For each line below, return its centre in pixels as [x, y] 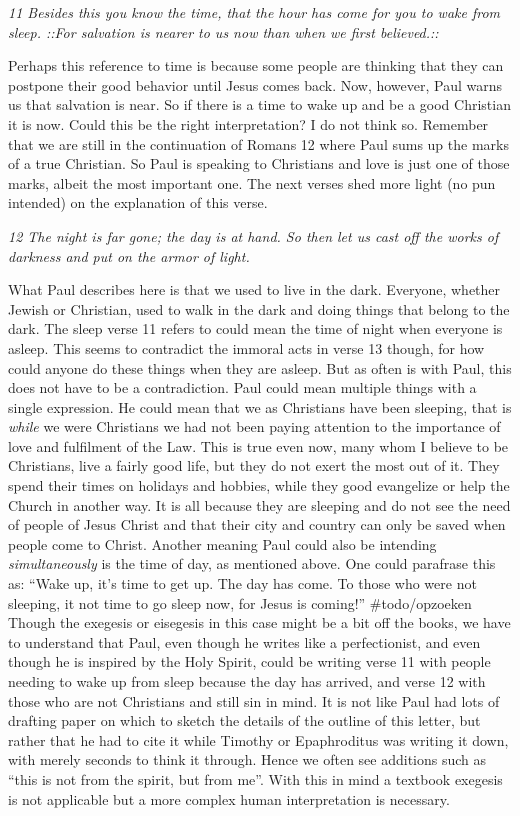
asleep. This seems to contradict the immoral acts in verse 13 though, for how [246, 347]
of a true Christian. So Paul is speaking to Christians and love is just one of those [259, 163]
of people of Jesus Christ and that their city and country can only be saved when [257, 524]
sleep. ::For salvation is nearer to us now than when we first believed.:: [223, 31]
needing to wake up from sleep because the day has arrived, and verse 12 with [247, 681]
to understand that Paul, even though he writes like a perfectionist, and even [244, 641]
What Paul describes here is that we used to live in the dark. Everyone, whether [254, 289]
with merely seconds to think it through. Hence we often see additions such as [247, 759]
